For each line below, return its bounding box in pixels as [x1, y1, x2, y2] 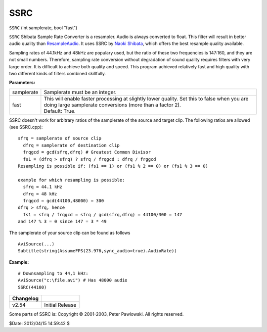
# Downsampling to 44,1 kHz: [18, 271, 89, 277]
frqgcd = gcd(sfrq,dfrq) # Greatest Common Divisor [23, 149, 151, 155]
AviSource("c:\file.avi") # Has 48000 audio [18, 278, 128, 283]
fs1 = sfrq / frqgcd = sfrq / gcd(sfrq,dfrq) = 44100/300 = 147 [23, 212, 182, 217]
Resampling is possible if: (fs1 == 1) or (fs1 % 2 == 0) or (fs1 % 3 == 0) [18, 163, 209, 169]
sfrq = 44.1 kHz [23, 184, 63, 190]
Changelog [12, 295, 39, 302]
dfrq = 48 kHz [23, 191, 57, 196]
